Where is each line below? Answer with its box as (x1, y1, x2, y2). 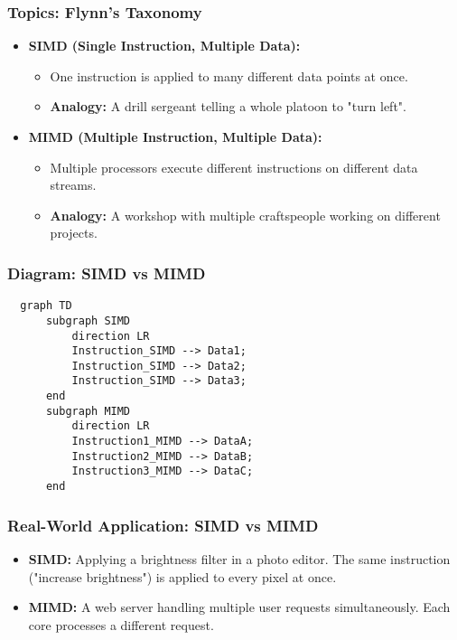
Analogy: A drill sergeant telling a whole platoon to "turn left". (50, 97, 406, 116)
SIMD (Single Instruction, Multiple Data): (28, 36, 301, 55)
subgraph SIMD (45, 314, 131, 327)
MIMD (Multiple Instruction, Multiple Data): (28, 127, 322, 146)
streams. (50, 175, 97, 194)
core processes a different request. (28, 615, 214, 634)
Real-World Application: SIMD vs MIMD (7, 513, 319, 536)
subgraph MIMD (45, 404, 131, 418)
